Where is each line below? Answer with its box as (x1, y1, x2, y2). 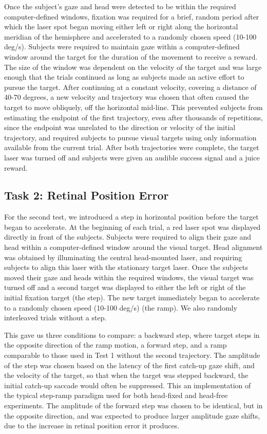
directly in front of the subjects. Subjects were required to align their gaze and (4, 231, 252, 242)
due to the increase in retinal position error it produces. (4, 420, 180, 431)
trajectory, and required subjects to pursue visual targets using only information (4, 132, 257, 142)
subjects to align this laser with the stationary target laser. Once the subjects (4, 262, 248, 273)
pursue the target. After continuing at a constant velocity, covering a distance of (4, 81, 257, 92)
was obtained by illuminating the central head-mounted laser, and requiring (4, 251, 242, 262)
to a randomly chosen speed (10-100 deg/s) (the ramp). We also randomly (4, 302, 237, 313)
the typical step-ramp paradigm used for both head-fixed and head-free (4, 390, 228, 401)
